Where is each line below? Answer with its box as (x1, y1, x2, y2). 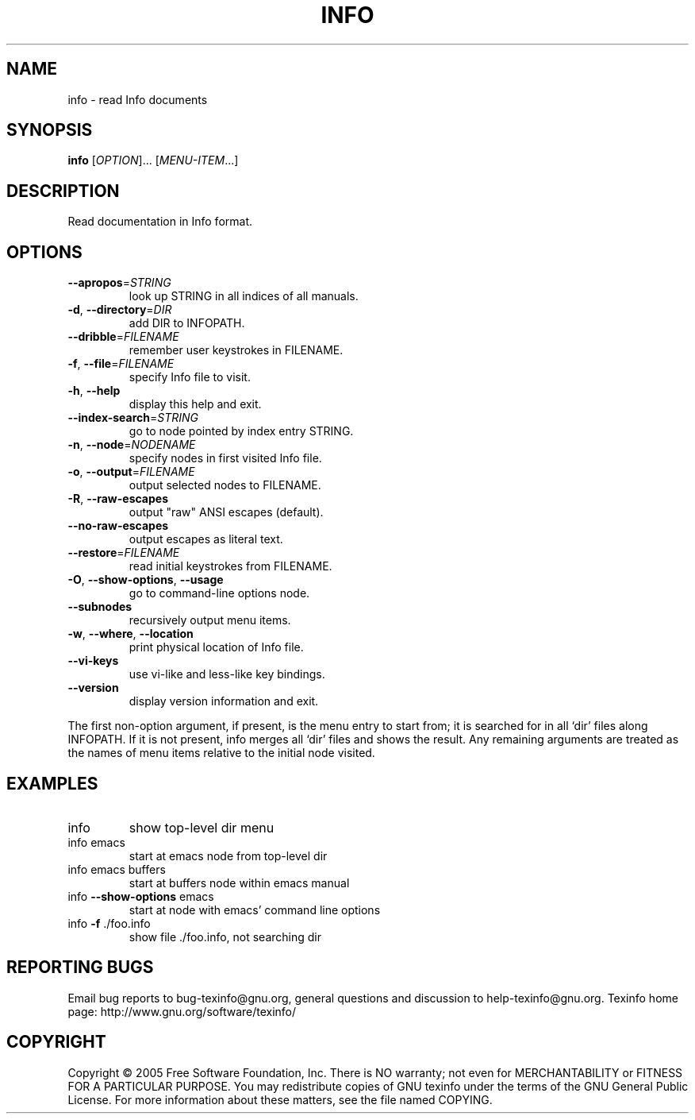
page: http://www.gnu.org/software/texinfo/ (67, 1004, 297, 1018)
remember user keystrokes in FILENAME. (129, 343, 344, 357)
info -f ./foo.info (67, 916, 151, 930)
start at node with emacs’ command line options (129, 902, 381, 917)
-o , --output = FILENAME (67, 465, 195, 479)
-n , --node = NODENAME (67, 438, 196, 452)
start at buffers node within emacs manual (129, 875, 350, 890)
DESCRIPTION (6, 180, 120, 201)
